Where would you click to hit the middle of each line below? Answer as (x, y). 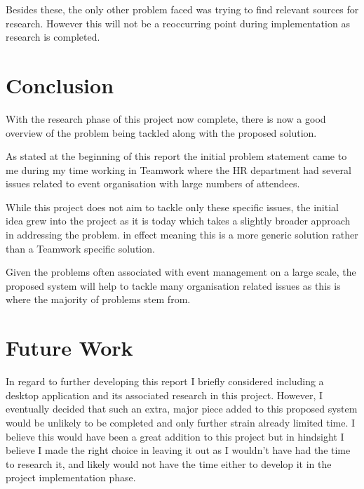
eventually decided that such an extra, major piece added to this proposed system (182, 409)
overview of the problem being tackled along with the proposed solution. (161, 132)
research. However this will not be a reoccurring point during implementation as (178, 23)
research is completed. (53, 37)
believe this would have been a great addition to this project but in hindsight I (175, 436)
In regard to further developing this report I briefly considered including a (165, 381)
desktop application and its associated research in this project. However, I (164, 395)
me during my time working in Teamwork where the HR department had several (178, 169)
